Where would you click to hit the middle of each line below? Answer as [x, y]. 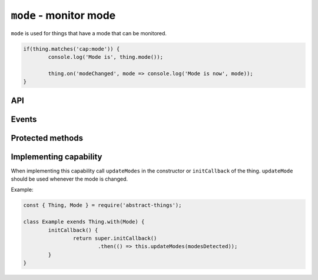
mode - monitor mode [63, 15]
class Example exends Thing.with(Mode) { [84, 222]
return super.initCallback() [115, 238]
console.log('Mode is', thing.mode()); [105, 57]
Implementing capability [57, 157]
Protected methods [47, 138]
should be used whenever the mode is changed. [69, 179]
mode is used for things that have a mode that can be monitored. [89, 33]
